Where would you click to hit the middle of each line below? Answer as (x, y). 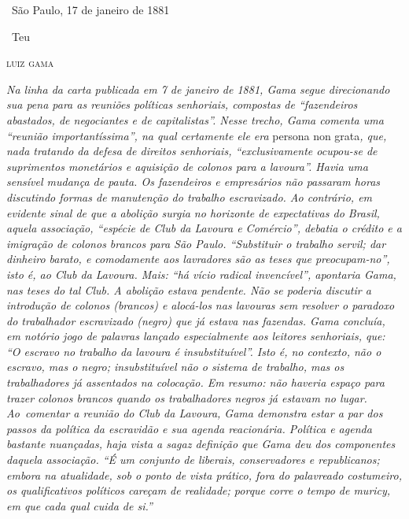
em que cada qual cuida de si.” (79, 505)
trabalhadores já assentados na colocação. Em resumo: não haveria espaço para (195, 382)
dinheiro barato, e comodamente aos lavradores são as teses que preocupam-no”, (198, 259)
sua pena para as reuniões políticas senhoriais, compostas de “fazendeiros (182, 104)
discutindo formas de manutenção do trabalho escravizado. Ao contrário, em (190, 196)
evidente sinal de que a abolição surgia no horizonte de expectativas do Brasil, (193, 212)
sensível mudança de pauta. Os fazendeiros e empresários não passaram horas (193, 182)
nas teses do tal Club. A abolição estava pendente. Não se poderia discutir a (189, 289)
